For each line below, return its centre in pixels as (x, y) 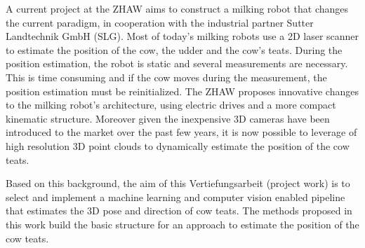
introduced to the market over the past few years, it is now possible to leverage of (181, 132)
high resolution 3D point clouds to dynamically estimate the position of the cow (178, 145)
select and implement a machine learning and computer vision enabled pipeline (175, 197)
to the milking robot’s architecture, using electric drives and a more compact (171, 105)
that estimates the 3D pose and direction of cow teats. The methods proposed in (179, 211)
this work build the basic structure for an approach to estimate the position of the (182, 224)
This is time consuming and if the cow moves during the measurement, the (166, 77)
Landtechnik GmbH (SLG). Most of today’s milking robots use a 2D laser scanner (182, 36)
